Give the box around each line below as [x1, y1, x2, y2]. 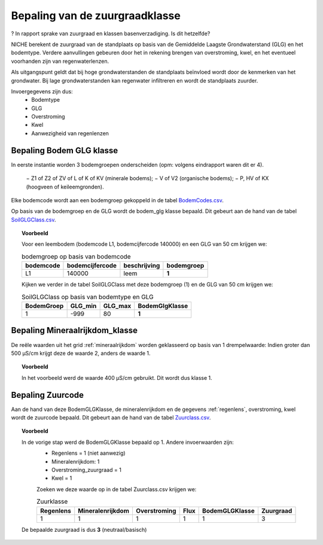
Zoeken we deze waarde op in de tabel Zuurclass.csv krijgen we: [36, 485, 197, 493]
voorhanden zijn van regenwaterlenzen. [11, 57, 109, 65]
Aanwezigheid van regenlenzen [31, 129, 109, 137]
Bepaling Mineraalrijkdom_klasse [11, 325, 138, 336]
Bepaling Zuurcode [11, 389, 84, 400]
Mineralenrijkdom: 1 [51, 458, 100, 465]
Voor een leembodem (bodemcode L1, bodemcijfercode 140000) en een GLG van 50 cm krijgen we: [22, 240, 267, 248]
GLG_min [70, 302, 97, 310]
